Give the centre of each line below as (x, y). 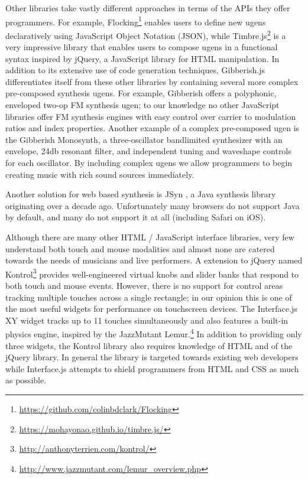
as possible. (26, 380)
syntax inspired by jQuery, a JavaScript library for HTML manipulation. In (142, 58)
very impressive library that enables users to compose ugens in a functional (142, 47)
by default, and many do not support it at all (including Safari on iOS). (136, 217)
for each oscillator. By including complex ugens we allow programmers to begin (149, 163)
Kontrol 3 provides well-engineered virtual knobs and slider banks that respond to (152, 273)
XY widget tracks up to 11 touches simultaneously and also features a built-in (147, 320)
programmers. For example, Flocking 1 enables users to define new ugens (136, 21)
